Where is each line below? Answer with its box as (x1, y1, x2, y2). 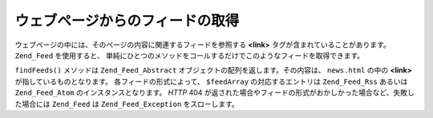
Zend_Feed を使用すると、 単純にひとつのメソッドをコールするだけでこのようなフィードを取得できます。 (14, 50, 365, 60)
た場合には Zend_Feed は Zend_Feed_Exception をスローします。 (14, 99, 240, 108)
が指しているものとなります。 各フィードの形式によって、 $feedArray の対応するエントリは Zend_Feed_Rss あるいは (14, 77, 408, 86)
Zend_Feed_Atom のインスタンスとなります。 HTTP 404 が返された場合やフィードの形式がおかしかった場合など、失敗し (14, 88, 415, 97)
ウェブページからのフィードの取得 (14, 12, 240, 29)
